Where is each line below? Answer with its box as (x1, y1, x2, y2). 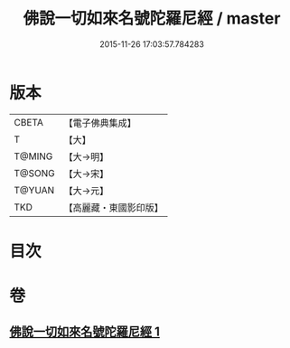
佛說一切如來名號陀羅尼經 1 (9, 324, 161, 340)
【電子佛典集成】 (63, 117, 137, 129)
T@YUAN (14, 183, 55, 196)
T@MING (14, 150, 53, 163)
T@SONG (14, 166, 56, 179)
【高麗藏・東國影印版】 (63, 201, 164, 213)
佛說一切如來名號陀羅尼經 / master (23, 8, 281, 29)
